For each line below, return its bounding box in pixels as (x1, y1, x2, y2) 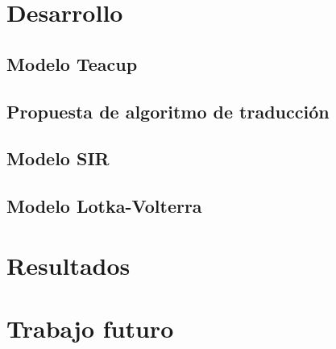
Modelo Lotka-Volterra (6, 193, 202, 218)
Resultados (6, 248, 131, 281)
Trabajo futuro (6, 312, 174, 345)
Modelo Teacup (6, 51, 138, 76)
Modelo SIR (6, 146, 110, 171)
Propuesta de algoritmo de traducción (6, 98, 330, 123)
